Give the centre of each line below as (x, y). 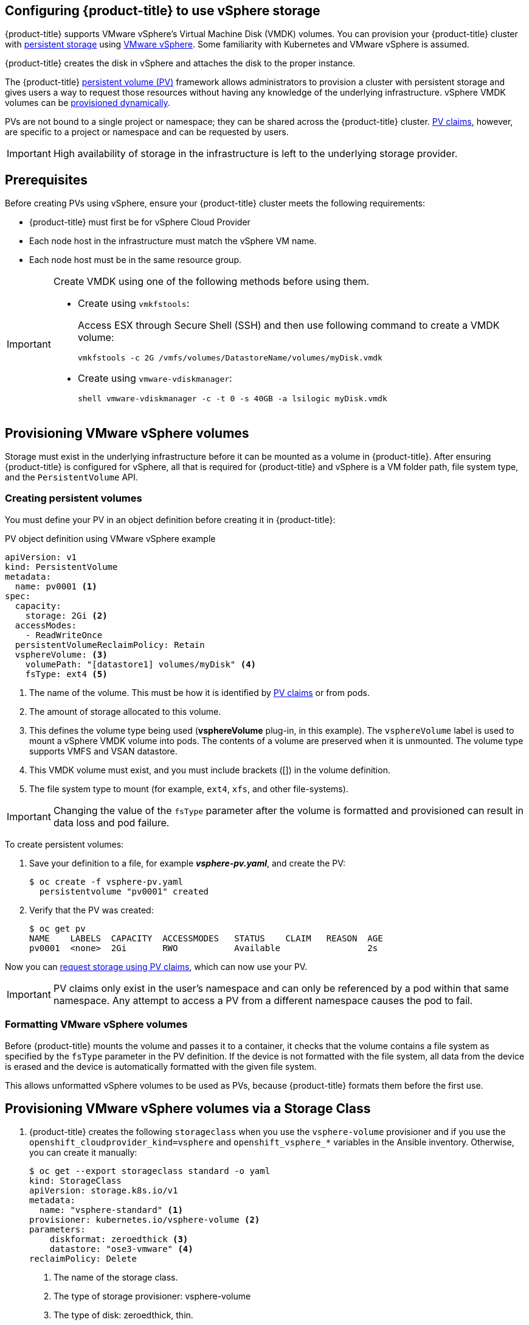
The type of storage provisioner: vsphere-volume (152, 1296)
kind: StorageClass (75, 1181)
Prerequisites (46, 180)
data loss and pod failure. (111, 822)
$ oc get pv (57, 928)
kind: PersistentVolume (61, 567)
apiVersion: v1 (41, 557)
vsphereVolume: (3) (61, 654)
